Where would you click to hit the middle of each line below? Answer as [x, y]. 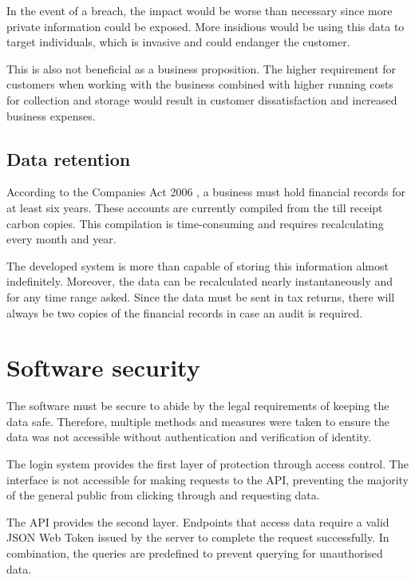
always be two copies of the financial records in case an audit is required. [185, 312]
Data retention [69, 158]
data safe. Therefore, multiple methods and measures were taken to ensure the [198, 421]
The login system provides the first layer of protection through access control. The [207, 464]
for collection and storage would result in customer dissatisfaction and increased [202, 99]
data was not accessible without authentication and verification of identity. [189, 437]
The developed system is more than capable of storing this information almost [198, 265]
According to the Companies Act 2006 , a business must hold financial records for [206, 192]
